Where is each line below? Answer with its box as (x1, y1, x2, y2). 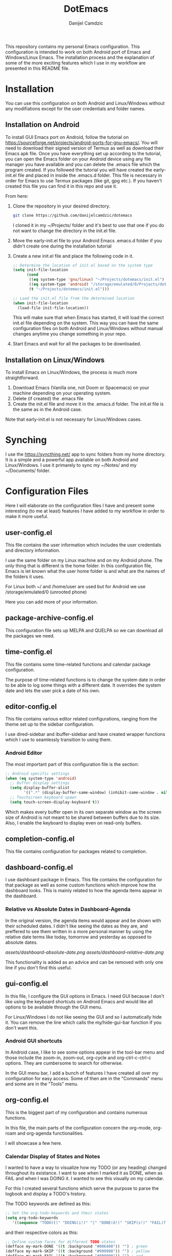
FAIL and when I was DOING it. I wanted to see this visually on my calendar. (5, 1175, 164, 1181)
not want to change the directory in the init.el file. (12, 228, 117, 234)
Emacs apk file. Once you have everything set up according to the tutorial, (5, 150, 162, 156)
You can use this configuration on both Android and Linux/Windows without (5, 100, 165, 106)
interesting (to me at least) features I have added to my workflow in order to (5, 508, 165, 514)
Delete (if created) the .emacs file (12, 396, 83, 402)
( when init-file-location (12, 300, 68, 305)
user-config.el (5, 528, 52, 537)
